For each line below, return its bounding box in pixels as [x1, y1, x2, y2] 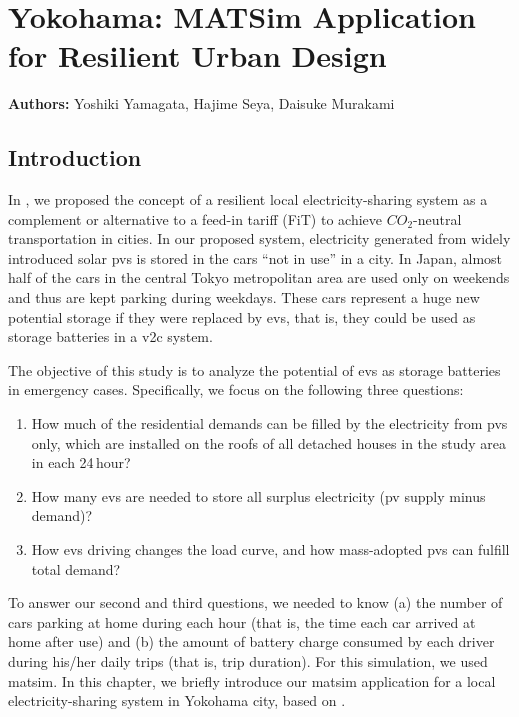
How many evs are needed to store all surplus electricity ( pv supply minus [31, 485, 486, 506]
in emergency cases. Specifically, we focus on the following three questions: [8, 379, 464, 400]
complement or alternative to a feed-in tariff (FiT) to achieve [8, 208, 382, 229]
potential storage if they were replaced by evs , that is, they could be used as [8, 306, 476, 327]
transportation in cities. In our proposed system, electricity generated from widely [8, 228, 511, 249]
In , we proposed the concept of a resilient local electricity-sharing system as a [8, 189, 488, 210]
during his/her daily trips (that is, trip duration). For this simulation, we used [8, 650, 488, 671]
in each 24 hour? [31, 452, 131, 473]
